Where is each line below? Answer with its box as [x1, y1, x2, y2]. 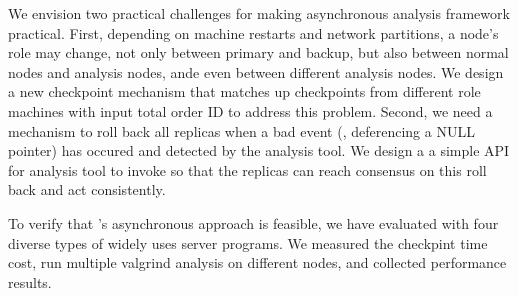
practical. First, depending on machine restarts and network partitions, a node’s [8, 22, 499, 43]
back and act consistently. [8, 179, 166, 200]
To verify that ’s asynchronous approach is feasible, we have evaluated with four [8, 212, 499, 233]
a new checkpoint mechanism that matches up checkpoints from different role [8, 81, 481, 102]
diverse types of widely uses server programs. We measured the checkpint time [8, 232, 488, 253]
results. [8, 271, 52, 292]
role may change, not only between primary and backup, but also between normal [8, 42, 509, 63]
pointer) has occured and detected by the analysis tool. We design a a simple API [8, 140, 510, 161]
